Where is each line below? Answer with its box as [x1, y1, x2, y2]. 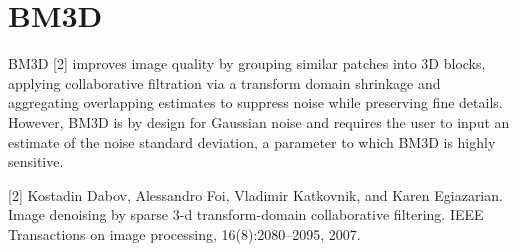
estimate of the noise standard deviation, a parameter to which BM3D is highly [8, 131, 496, 152]
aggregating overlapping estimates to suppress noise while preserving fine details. [8, 92, 503, 113]
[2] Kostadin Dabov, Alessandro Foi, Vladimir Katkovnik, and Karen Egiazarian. [8, 184, 503, 205]
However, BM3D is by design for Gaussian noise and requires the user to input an [8, 111, 510, 132]
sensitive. [8, 151, 64, 172]
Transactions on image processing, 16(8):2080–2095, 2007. [8, 223, 361, 244]
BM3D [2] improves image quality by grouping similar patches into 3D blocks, [8, 53, 486, 74]
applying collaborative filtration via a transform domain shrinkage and [8, 72, 441, 93]
